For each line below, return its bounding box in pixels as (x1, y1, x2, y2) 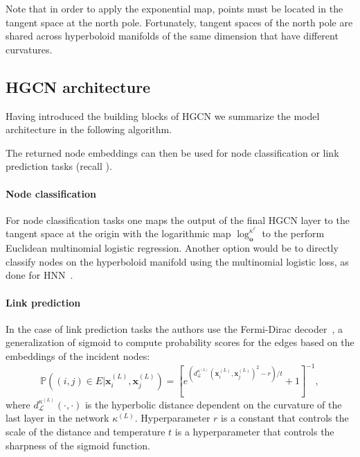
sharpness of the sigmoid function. (6, 438, 150, 452)
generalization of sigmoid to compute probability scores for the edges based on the (6, 335, 354, 350)
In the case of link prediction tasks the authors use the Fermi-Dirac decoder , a (6, 321, 343, 336)
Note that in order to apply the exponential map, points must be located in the (6, 1, 343, 15)
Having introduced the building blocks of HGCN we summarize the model (6, 108, 320, 123)
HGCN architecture (6, 76, 151, 97)
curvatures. (6, 42, 53, 56)
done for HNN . (6, 268, 73, 282)
